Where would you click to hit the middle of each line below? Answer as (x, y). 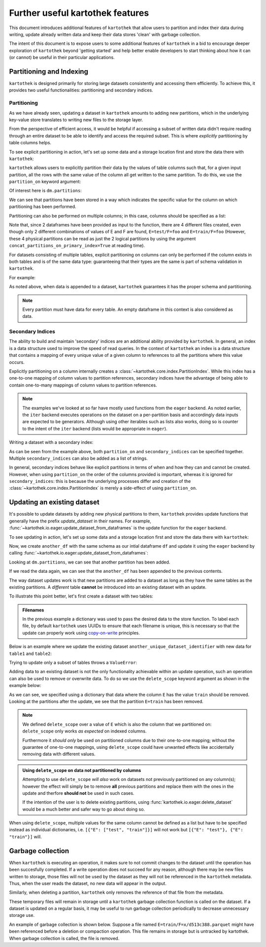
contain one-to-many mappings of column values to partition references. (83, 385)
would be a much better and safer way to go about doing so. (84, 809)
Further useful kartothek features (79, 13)
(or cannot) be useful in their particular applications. (62, 57)
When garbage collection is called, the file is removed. (64, 938)
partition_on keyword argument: (45, 182)
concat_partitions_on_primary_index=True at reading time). (77, 246)
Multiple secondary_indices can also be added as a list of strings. (78, 458)
